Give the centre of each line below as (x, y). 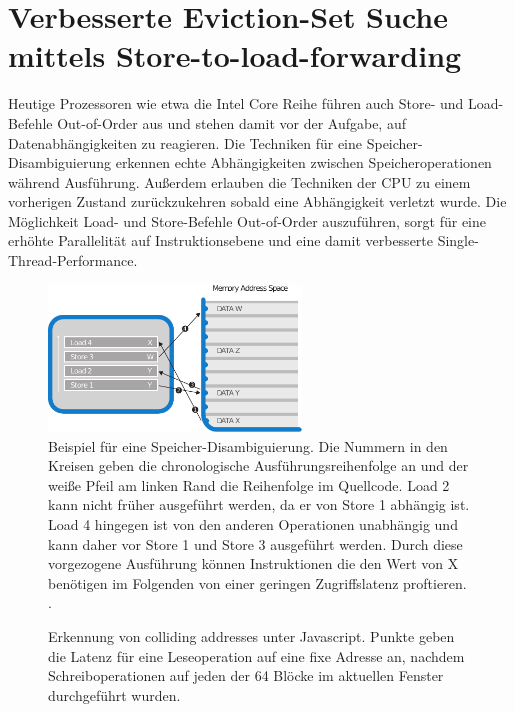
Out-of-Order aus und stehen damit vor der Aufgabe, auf (231, 122)
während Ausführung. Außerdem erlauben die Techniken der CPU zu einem (239, 181)
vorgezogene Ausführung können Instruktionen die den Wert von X (253, 563)
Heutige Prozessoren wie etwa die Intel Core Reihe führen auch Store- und (236, 103)
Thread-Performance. (73, 260)
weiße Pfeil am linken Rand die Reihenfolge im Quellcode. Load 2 (249, 484)
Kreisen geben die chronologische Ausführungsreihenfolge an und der (258, 465)
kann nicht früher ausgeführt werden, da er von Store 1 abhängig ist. (259, 504)
